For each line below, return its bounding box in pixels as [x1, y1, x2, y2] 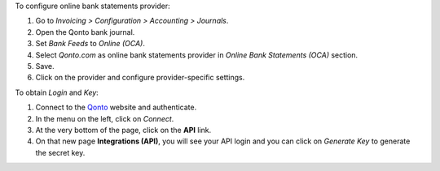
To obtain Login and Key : [15, 88, 99, 97]
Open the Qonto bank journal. [35, 27, 135, 36]
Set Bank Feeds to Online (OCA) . [35, 39, 146, 49]
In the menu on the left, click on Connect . [35, 113, 174, 123]
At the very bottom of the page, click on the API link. [35, 125, 212, 135]
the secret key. [35, 147, 86, 157]
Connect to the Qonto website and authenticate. [35, 102, 197, 113]
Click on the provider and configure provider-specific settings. [35, 73, 245, 83]
